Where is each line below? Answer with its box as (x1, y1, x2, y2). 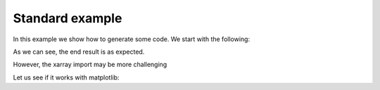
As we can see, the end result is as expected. (13, 47, 145, 56)
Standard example (13, 10, 122, 26)
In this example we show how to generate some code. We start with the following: (13, 35, 250, 43)
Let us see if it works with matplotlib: (13, 73, 120, 82)
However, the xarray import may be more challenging (13, 60, 167, 69)
